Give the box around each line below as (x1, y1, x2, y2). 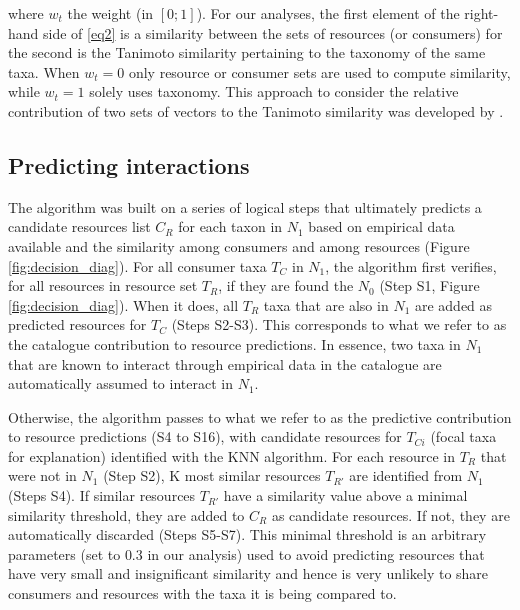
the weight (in (67, 3, 154, 23)
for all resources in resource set (8, 275, 198, 296)
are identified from (349, 465, 463, 486)
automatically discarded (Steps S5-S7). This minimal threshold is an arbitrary (8, 524, 487, 545)
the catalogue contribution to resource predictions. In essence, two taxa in (8, 333, 461, 354)
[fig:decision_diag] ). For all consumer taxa (8, 255, 267, 276)
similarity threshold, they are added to (8, 504, 245, 525)
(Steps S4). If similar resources (8, 485, 196, 506)
